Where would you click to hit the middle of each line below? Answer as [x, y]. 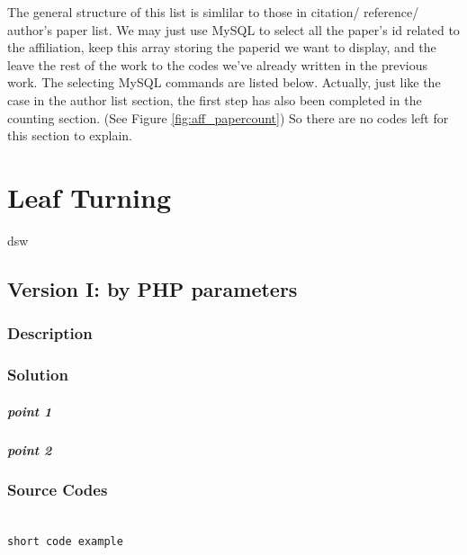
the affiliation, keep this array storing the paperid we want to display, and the [222, 47]
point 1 [30, 411]
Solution [38, 375]
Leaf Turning [90, 197]
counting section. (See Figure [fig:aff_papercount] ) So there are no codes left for [228, 117]
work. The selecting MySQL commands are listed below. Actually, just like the [224, 82]
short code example [65, 542]
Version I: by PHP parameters [153, 288]
